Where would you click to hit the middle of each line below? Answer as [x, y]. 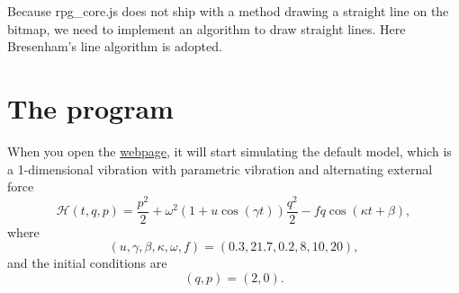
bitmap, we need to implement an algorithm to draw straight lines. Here [207, 28]
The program [90, 107]
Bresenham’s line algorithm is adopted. [115, 46]
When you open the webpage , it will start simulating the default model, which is [229, 151]
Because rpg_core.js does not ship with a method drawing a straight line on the [228, 11]
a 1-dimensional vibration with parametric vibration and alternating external [220, 169]
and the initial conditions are [87, 263]
